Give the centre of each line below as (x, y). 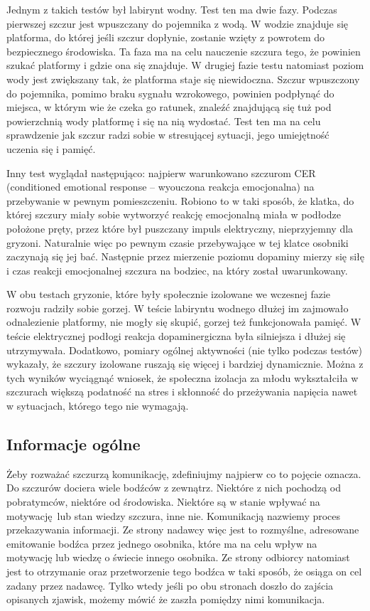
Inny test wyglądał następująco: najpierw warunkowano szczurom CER (161, 172)
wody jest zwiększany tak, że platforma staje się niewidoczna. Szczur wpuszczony (183, 79)
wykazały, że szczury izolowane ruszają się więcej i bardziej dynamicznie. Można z (185, 364)
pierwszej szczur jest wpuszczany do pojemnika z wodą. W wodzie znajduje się (178, 23)
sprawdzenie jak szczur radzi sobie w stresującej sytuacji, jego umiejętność (168, 135)
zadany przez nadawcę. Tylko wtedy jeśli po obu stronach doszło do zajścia (170, 585)
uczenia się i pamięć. (51, 148)
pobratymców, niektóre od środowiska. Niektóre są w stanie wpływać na (163, 502)
